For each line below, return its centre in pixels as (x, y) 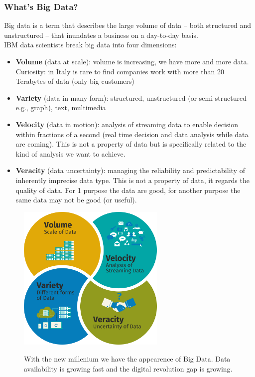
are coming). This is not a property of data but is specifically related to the (131, 144)
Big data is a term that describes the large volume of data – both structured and (128, 25)
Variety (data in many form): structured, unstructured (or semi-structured (131, 97)
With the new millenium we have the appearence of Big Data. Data (127, 358)
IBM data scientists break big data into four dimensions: (90, 45)
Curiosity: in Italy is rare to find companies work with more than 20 (120, 71)
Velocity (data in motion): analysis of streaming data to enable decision (127, 124)
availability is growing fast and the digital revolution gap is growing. (128, 368)
